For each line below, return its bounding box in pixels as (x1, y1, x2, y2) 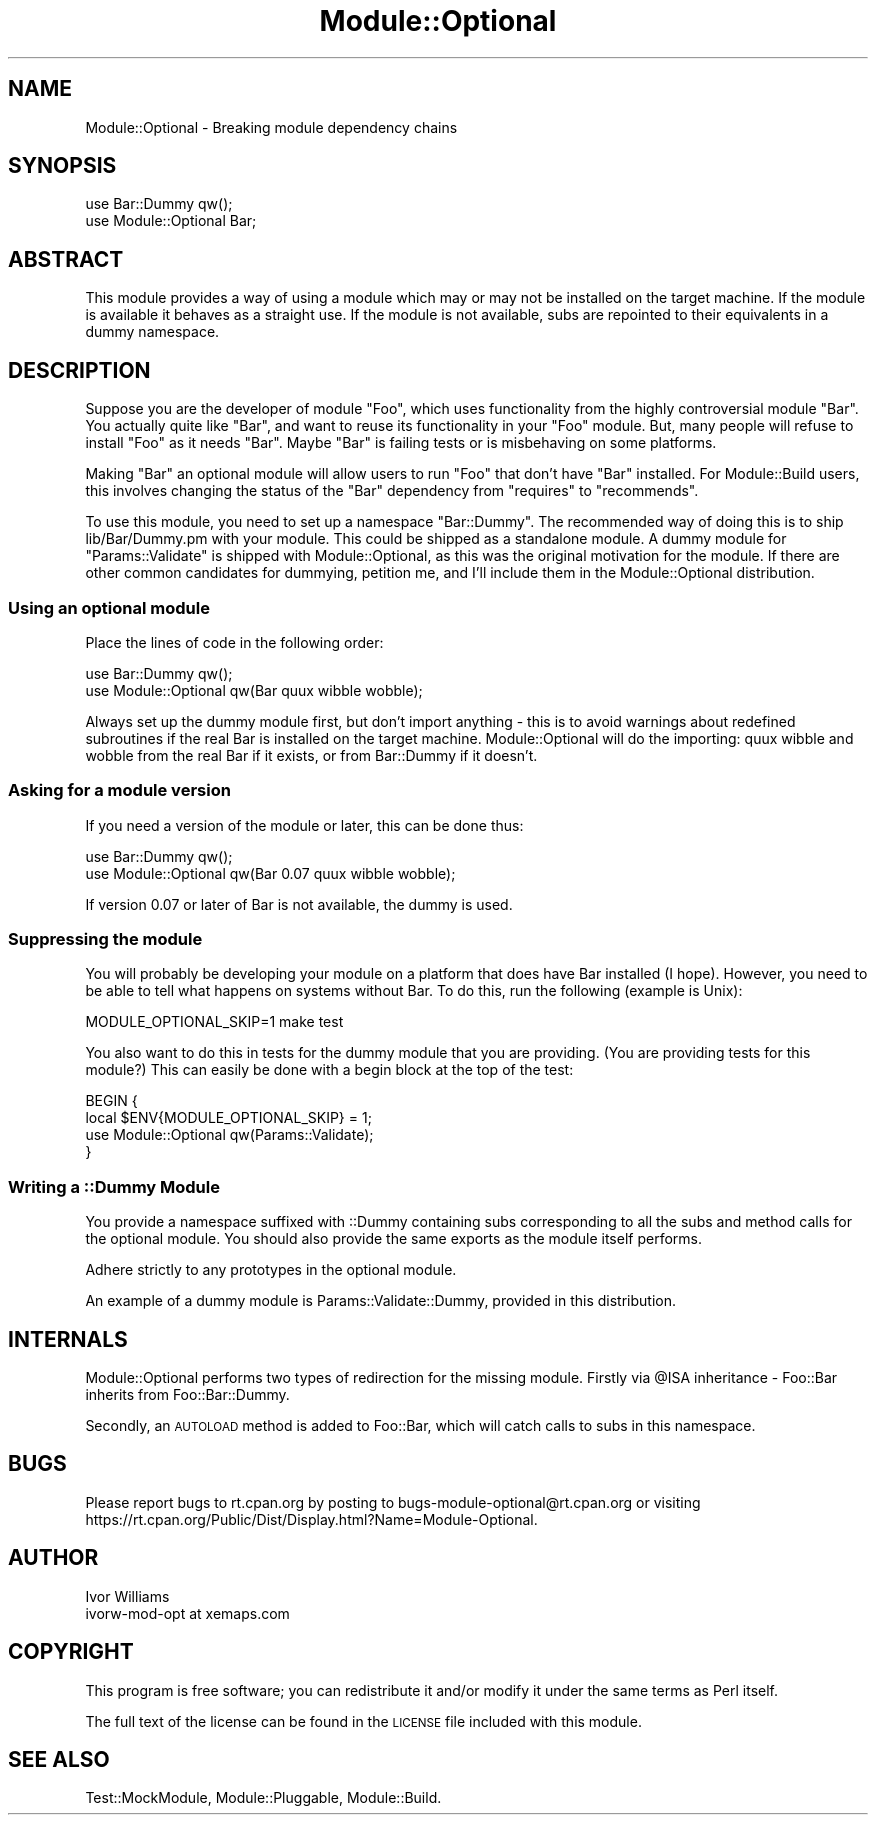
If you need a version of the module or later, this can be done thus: (85, 816, 524, 834)
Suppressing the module (8, 929, 203, 949)
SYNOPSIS (8, 153, 117, 179)
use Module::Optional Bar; (85, 212, 257, 230)
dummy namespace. (85, 323, 220, 341)
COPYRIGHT (8, 1639, 134, 1665)
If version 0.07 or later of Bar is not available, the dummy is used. (85, 895, 513, 913)
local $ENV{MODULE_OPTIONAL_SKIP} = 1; (85, 1109, 372, 1127)
